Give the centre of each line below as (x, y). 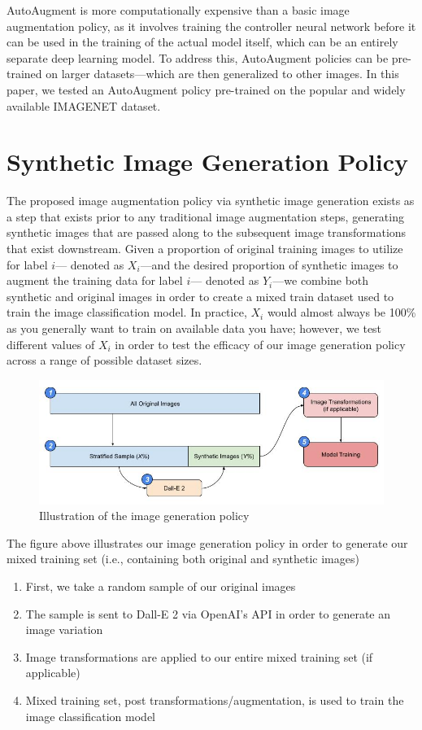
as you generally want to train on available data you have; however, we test (194, 328)
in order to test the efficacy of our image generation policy (260, 344)
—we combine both (321, 280)
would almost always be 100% (342, 312)
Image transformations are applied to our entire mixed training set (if (199, 656)
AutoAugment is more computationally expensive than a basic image (178, 10)
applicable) (53, 673)
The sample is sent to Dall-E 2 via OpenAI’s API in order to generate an (208, 613)
